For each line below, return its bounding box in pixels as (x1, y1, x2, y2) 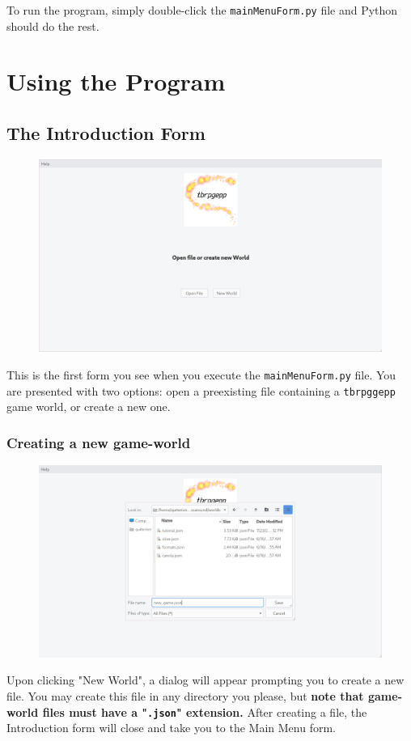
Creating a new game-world (6, 432, 191, 452)
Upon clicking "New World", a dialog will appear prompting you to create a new (6, 671, 405, 688)
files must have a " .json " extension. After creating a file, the (42, 703, 367, 720)
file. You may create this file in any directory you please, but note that (6, 687, 364, 704)
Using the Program (6, 65, 226, 98)
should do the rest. (6, 17, 100, 34)
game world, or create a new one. (6, 398, 171, 415)
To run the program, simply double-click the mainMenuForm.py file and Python (6, 2, 398, 18)
